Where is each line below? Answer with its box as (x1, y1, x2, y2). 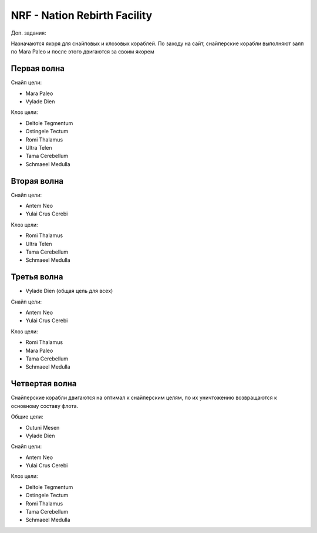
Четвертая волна (11, 379, 77, 389)
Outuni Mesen (25, 424, 60, 431)
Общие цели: (11, 413, 43, 420)
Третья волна (11, 272, 63, 282)
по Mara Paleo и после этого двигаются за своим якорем (11, 48, 155, 55)
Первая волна (11, 63, 65, 73)
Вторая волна (11, 176, 64, 186)
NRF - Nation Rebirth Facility (11, 9, 153, 22)
